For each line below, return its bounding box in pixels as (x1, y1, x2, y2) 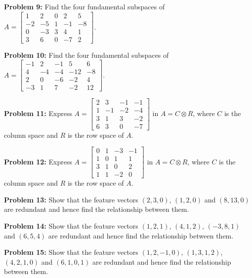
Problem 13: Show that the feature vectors (4, 194, 138, 204)
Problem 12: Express (4, 156, 72, 166)
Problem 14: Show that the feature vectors (4, 221, 138, 231)
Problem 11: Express (4, 108, 72, 118)
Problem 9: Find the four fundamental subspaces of (4, 1, 165, 11)
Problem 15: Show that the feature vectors (4, 247, 138, 257)
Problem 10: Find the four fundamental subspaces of (4, 49, 169, 60)
